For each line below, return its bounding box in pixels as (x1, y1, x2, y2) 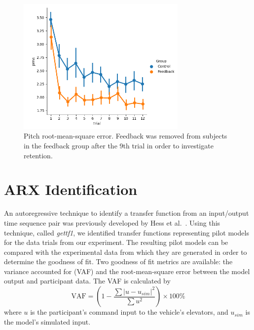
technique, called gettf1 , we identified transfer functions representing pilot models (4, 227, 249, 237)
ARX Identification (4, 179, 138, 199)
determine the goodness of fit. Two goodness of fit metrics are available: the (4, 256, 233, 267)
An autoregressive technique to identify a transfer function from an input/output (4, 208, 249, 218)
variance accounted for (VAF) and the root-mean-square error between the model (4, 266, 250, 276)
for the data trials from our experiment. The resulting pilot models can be (4, 237, 228, 247)
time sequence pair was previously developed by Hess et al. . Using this (4, 217, 220, 228)
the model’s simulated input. (4, 316, 91, 327)
